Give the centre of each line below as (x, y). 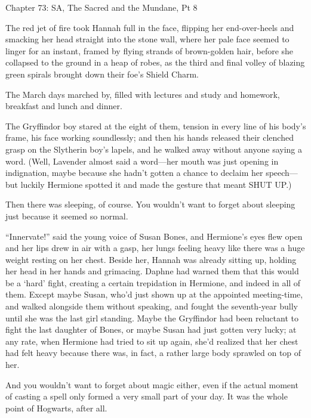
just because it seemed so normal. (67, 216)
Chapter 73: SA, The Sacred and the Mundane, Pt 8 (101, 7)
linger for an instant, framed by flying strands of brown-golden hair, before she (150, 50)
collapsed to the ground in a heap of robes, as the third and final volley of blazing (155, 62)
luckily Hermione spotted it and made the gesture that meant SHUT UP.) (156, 184)
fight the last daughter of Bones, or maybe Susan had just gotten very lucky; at (151, 329)
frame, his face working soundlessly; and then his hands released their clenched (150, 137)
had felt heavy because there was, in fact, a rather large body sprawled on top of (153, 353)
